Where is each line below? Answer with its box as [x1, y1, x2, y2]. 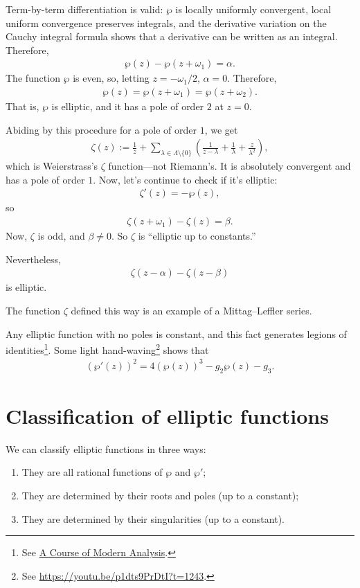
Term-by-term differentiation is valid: [6, 2, 163, 16]
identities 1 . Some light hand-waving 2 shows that [6, 341, 209, 357]
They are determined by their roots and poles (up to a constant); [21, 488, 299, 502]
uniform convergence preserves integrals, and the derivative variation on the [6, 15, 327, 30]
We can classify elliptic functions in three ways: [6, 441, 206, 456]
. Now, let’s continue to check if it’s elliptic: [93, 172, 278, 186]
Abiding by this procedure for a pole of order [6, 122, 197, 136]
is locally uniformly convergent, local [175, 2, 332, 16]
